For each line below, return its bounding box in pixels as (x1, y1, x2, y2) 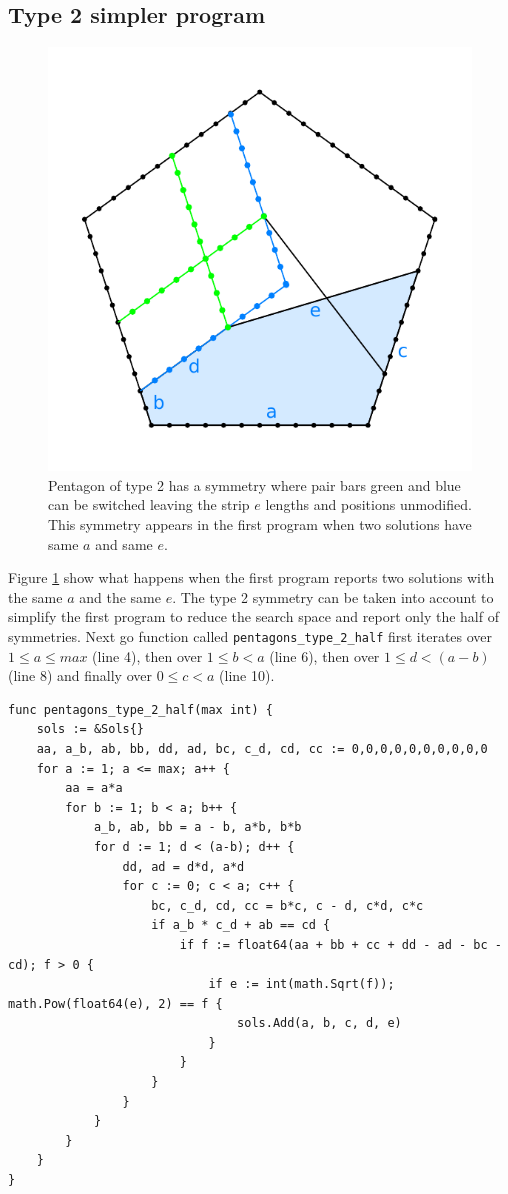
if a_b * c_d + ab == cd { (151, 918, 331, 933)
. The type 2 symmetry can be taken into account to (172, 586, 494, 607)
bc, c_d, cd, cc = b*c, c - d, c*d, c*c (151, 898, 424, 913)
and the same (79, 586, 161, 607)
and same (95, 533, 153, 554)
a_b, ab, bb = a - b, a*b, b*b (93, 820, 302, 835)
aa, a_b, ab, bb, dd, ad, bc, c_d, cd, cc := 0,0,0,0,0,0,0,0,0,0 (36, 741, 488, 756)
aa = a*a (65, 781, 123, 796)
